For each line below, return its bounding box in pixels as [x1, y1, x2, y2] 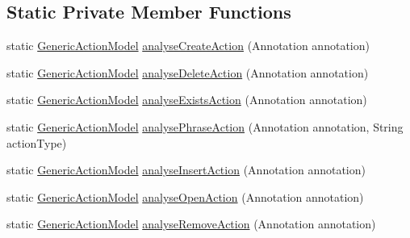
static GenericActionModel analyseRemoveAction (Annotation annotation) [6, 215, 376, 232]
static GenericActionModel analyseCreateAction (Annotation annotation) [6, 37, 370, 54]
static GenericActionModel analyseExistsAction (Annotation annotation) [6, 91, 367, 108]
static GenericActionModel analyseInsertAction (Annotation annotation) [6, 161, 366, 178]
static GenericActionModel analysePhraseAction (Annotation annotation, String [6, 118, 404, 135]
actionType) [6, 134, 67, 151]
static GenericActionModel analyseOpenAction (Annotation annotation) [6, 188, 364, 205]
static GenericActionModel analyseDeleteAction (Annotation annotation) [6, 64, 369, 81]
